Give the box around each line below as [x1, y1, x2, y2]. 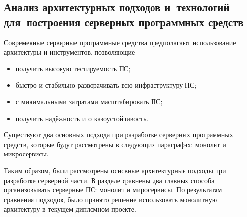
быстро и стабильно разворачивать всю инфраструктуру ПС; [15, 80, 197, 90]
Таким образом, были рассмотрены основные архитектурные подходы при [4, 165, 226, 175]
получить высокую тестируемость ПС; [15, 63, 131, 73]
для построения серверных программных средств [4, 14, 244, 29]
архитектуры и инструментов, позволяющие [4, 47, 135, 57]
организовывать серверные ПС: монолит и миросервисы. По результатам [4, 185, 222, 195]
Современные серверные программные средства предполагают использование [4, 37, 236, 47]
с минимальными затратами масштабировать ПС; [15, 96, 163, 106]
